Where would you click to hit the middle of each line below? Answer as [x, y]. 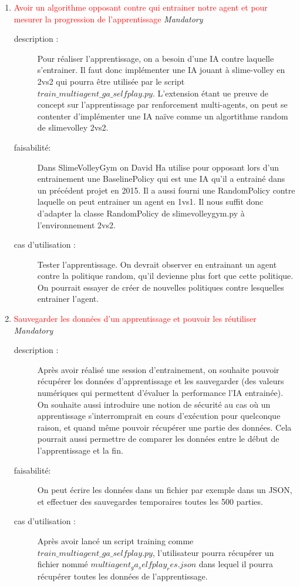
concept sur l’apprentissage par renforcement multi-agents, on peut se [162, 104]
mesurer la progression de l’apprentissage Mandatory [108, 19]
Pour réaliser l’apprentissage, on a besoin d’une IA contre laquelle [156, 58]
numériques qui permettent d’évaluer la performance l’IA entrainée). [160, 393]
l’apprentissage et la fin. [80, 450]
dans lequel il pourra [236, 564]
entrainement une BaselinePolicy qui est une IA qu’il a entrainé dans [161, 179]
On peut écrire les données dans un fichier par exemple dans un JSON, [165, 490]
